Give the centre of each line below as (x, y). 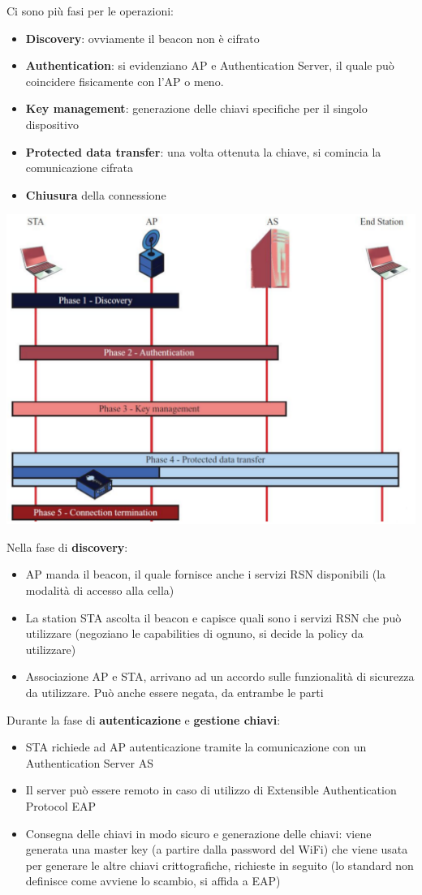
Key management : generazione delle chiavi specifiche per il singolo (196, 108)
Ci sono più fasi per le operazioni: (90, 11)
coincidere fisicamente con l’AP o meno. (125, 81)
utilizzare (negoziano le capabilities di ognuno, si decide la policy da (194, 633)
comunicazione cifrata (80, 168)
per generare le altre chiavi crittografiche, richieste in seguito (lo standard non (220, 865)
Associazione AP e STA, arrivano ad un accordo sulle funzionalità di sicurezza (220, 676)
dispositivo (52, 124)
